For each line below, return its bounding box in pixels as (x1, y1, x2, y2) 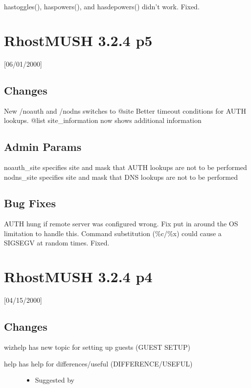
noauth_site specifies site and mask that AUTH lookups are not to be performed (4, 162, 247, 172)
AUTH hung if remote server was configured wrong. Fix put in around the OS (4, 218, 238, 229)
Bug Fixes (4, 195, 56, 211)
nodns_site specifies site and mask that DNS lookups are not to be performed (4, 171, 238, 182)
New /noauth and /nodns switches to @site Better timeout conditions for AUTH (4, 105, 246, 116)
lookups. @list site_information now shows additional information (4, 115, 202, 125)
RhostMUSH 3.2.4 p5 (4, 30, 153, 50)
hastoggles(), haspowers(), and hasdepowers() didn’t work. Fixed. (4, 1, 200, 11)
